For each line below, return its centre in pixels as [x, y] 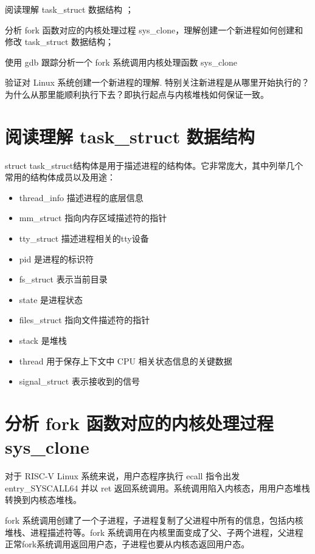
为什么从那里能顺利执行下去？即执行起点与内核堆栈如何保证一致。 [137, 94]
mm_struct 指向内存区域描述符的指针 [93, 218]
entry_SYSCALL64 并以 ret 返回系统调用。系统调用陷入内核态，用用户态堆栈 [157, 487]
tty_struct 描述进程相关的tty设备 [84, 238]
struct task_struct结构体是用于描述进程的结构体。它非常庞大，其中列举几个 [154, 165]
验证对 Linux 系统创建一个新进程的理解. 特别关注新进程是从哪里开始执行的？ [157, 82]
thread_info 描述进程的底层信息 [81, 197]
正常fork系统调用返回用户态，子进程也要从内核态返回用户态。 [127, 544]
